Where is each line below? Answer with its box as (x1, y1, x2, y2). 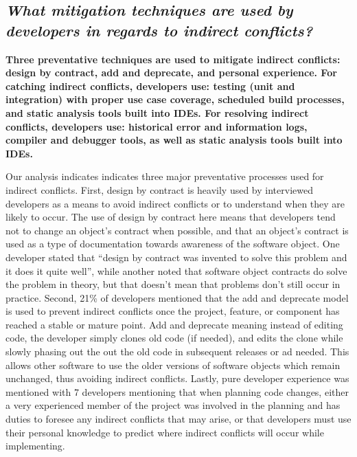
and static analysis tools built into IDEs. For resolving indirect (5, 105, 309, 120)
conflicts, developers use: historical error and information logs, (5, 119, 308, 133)
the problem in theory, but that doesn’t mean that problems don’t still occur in (5, 277, 341, 291)
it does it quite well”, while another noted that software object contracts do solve (5, 263, 347, 278)
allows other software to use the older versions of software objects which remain (5, 357, 341, 372)
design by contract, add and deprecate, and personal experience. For (5, 65, 337, 80)
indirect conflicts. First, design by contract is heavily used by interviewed (5, 182, 313, 197)
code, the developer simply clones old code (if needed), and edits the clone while (5, 331, 343, 345)
